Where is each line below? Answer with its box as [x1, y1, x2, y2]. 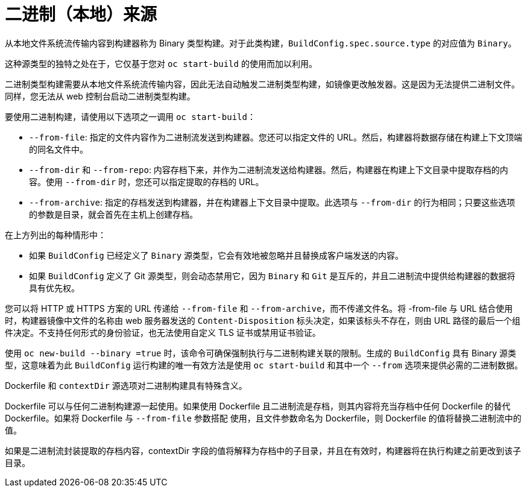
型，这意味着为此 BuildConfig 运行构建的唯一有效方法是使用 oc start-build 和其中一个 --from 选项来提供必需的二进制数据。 [5, 359, 523, 370]
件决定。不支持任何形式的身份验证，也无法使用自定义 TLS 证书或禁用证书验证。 [5, 327, 321, 338]
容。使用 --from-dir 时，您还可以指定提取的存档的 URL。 [29, 176, 264, 187]
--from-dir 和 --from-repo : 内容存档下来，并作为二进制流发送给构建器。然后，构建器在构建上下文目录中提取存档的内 [29, 164, 508, 175]
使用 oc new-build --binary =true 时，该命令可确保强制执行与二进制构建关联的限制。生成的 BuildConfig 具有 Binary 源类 [5, 347, 516, 358]
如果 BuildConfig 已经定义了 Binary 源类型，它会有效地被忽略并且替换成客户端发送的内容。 [29, 250, 404, 260]
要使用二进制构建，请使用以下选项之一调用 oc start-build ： [5, 111, 256, 122]
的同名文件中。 [29, 143, 88, 154]
